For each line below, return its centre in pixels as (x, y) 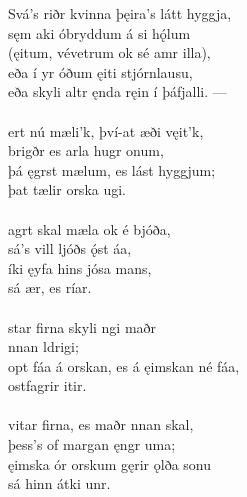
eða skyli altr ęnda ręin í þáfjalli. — (117, 91)
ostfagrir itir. (47, 385)
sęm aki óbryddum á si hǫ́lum (99, 32)
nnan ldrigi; (43, 346)
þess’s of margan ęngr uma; (92, 444)
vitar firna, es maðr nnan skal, (101, 424)
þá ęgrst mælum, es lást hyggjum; (112, 169)
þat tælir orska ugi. (67, 189)
